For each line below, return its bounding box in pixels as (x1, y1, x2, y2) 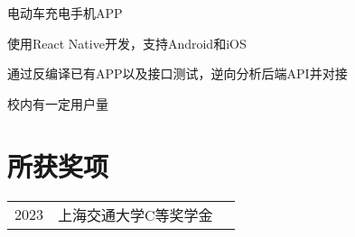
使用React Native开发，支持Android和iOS (7, 33, 247, 52)
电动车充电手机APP (7, 4, 123, 22)
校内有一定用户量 (7, 94, 108, 113)
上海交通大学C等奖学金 (58, 204, 213, 225)
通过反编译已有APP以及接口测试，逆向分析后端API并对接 (7, 64, 348, 83)
